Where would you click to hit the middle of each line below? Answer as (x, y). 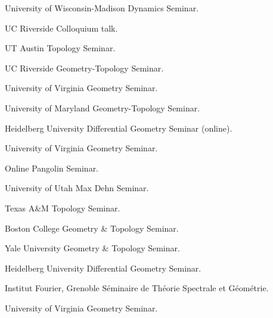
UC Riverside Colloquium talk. (61, 28)
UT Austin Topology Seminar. (60, 48)
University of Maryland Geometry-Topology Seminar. (103, 107)
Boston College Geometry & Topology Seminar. (92, 228)
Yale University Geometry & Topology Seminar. (92, 248)
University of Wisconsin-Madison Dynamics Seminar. (102, 8)
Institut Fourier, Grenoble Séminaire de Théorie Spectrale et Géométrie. (137, 288)
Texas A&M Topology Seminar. (63, 208)
